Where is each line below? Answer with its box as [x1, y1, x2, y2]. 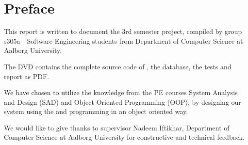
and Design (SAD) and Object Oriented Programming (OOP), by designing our [4, 97, 241, 107]
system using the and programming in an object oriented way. [4, 106, 188, 116]
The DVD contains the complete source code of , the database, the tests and [4, 61, 231, 71]
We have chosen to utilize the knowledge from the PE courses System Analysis [4, 87, 238, 97]
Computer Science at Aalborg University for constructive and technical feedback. [4, 132, 245, 142]
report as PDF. [4, 71, 49, 81]
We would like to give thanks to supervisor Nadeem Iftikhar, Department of [4, 122, 230, 132]
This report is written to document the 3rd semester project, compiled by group [4, 26, 242, 36]
